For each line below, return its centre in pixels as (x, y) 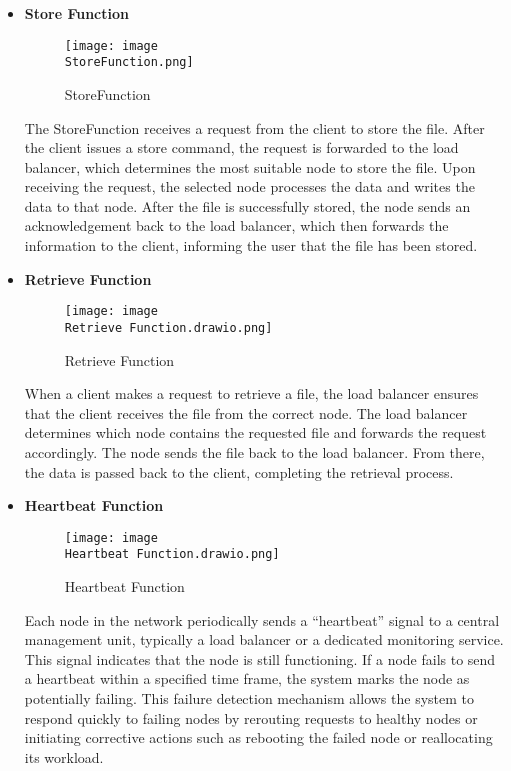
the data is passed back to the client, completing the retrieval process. (239, 471)
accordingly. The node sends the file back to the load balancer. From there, (254, 451)
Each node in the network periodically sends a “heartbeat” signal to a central (262, 619)
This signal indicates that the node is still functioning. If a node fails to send (260, 658)
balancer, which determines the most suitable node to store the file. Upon (250, 166)
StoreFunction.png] (129, 62)
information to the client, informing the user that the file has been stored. (251, 245)
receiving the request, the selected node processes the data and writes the (249, 186)
